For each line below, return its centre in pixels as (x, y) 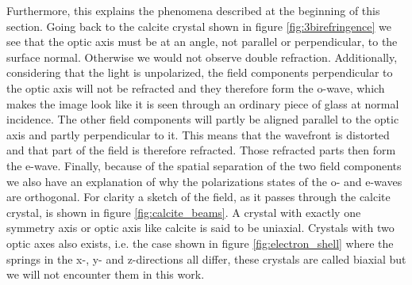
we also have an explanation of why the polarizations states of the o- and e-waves (204, 181)
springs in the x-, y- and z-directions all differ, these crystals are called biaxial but (206, 258)
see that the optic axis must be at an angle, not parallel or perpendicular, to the (202, 42)
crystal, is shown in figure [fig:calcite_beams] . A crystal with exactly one (184, 212)
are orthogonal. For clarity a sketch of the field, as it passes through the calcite (198, 197)
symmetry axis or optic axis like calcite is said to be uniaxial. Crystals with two (200, 228)
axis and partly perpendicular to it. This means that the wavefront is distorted (198, 134)
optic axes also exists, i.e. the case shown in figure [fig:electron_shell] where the (200, 243)
